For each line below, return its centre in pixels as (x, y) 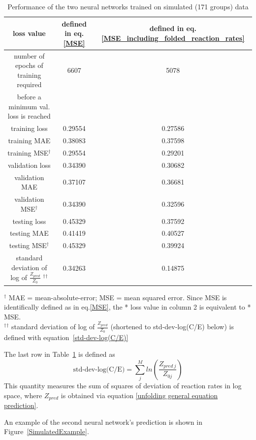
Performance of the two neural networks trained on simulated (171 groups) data (128, 6)
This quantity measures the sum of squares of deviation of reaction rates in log (123, 385)
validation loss (29, 165)
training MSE (28, 152)
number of (29, 55)
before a (29, 97)
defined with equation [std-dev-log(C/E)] (66, 337)
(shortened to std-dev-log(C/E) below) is (172, 327)
